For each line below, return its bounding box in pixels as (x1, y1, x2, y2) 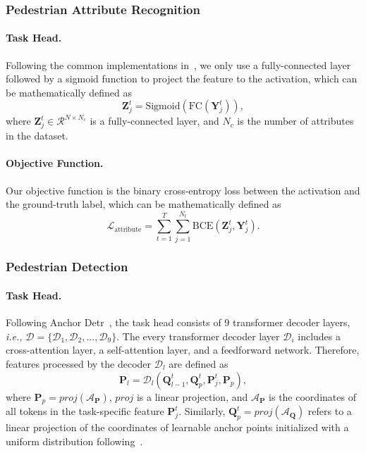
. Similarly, (178, 404, 226, 418)
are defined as (169, 356, 228, 371)
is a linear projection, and (136, 389, 248, 404)
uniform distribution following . (6, 433, 143, 448)
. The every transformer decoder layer (116, 328, 280, 343)
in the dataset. (6, 128, 68, 143)
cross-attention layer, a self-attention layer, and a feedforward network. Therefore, (6, 342, 360, 357)
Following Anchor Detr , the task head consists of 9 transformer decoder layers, (6, 315, 350, 330)
